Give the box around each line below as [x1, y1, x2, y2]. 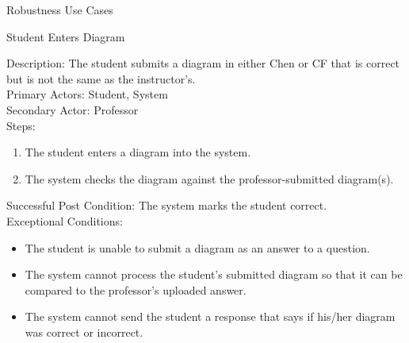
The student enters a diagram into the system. [25, 144, 251, 160]
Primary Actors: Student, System [6, 86, 168, 102]
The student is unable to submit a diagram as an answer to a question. [25, 239, 370, 256]
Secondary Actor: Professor [6, 101, 139, 118]
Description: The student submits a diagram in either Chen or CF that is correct [6, 55, 400, 71]
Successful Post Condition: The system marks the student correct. [6, 197, 327, 214]
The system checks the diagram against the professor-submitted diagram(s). [25, 170, 394, 187]
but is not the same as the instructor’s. [6, 70, 196, 87]
